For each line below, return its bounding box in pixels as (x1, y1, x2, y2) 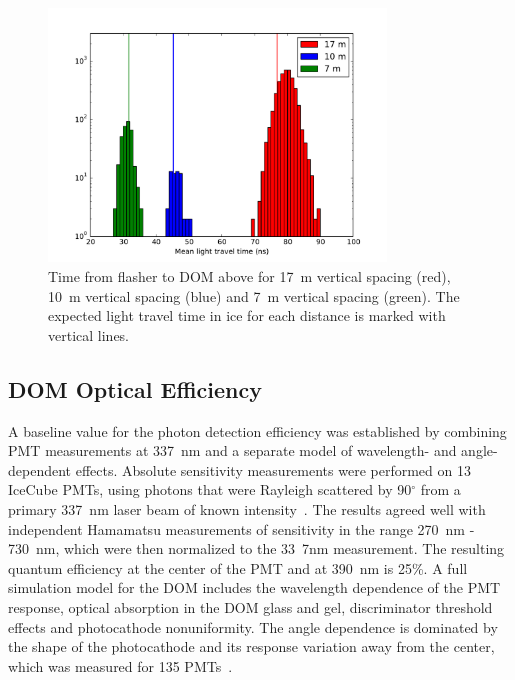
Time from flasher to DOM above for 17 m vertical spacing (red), (48, 265, 451, 286)
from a (420, 479, 461, 500)
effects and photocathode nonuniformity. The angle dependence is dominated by (8, 616, 498, 637)
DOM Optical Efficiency (8, 373, 262, 404)
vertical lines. (48, 324, 130, 345)
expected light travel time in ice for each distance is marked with (48, 305, 446, 326)
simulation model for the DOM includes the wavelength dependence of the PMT (8, 577, 501, 598)
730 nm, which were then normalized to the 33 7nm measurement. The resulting (8, 538, 505, 559)
